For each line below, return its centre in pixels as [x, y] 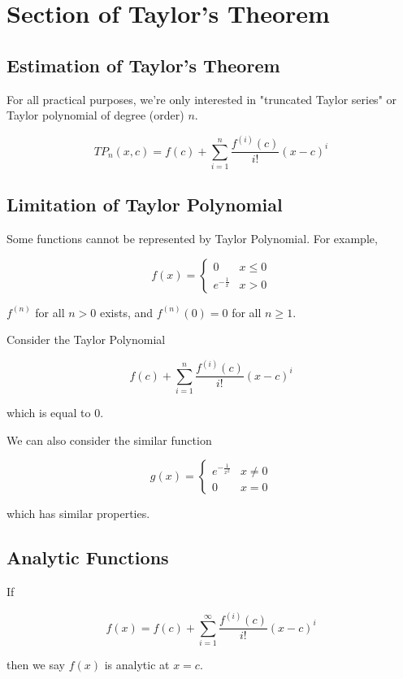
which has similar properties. [78, 514]
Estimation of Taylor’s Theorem [143, 65]
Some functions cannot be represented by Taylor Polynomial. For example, [192, 239]
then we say [36, 665]
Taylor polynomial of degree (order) [95, 115]
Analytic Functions [88, 557]
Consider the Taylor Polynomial [86, 339]
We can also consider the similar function [109, 440]
